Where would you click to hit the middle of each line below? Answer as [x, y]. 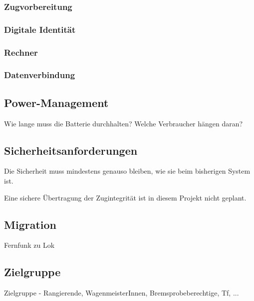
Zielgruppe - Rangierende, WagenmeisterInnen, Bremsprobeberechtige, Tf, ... [122, 293]
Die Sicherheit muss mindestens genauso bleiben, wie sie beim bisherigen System [127, 171]
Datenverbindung [40, 75]
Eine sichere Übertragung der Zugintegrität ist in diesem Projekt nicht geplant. [125, 197]
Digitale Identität [40, 29]
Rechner [21, 52]
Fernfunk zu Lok [29, 245]
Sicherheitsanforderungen [71, 150]
